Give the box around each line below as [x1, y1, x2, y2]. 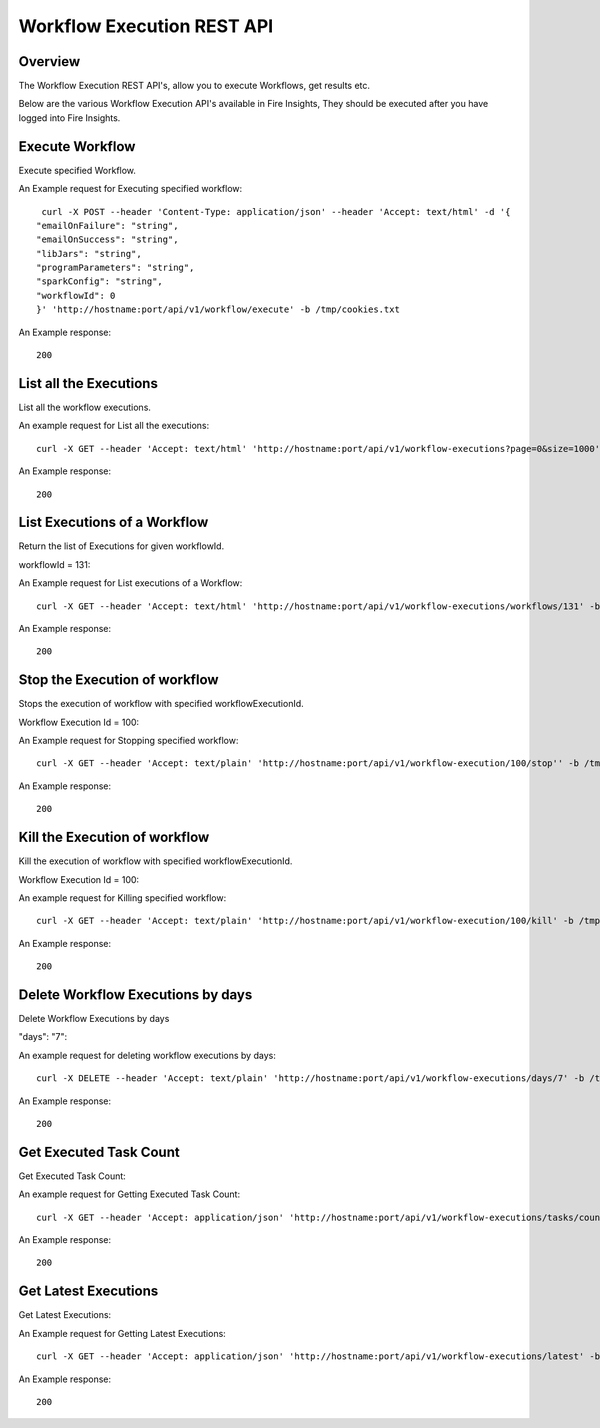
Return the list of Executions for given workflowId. [18, 540, 225, 552]
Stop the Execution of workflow [18, 671, 219, 689]
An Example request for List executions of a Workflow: [18, 577, 243, 589]
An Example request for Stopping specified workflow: [18, 735, 239, 747]
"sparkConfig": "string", [36, 276, 164, 287]
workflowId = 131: [18, 558, 91, 570]
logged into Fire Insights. [18, 111, 121, 124]
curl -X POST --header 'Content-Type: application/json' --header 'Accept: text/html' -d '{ [41, 206, 511, 217]
